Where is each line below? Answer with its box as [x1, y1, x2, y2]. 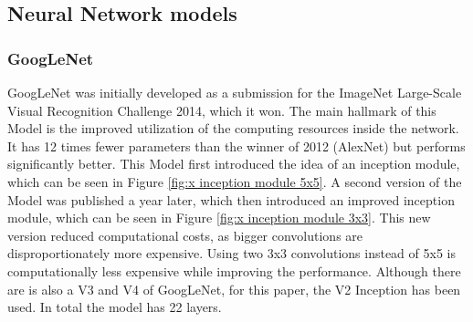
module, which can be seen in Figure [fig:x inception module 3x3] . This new [7, 208, 431, 227]
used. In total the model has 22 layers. [7, 297, 222, 317]
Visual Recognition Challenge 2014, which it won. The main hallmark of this [7, 100, 436, 119]
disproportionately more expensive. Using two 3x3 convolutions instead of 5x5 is [7, 244, 456, 263]
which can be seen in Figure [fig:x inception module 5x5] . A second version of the [7, 171, 462, 191]
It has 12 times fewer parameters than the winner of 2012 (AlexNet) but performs [7, 136, 466, 155]
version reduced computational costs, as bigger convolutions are [7, 225, 363, 244]
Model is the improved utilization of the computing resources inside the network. [7, 119, 459, 138]
